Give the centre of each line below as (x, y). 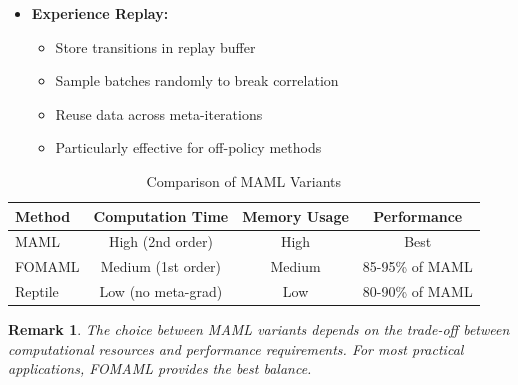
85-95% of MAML (417, 266)
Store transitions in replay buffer (155, 46)
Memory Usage (295, 215)
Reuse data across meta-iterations (159, 113)
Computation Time (161, 215)
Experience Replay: (100, 13)
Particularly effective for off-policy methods (188, 147)
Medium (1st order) (161, 266)
